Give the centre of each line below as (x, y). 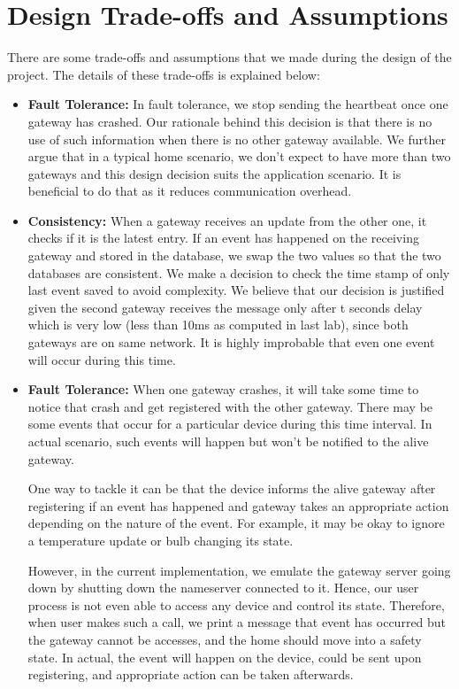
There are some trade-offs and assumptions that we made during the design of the (229, 57)
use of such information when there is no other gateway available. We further (237, 139)
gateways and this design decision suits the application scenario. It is (214, 173)
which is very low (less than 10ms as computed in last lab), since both (218, 325)
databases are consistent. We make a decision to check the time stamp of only (239, 272)
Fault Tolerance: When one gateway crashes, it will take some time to (223, 389)
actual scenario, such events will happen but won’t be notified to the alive (228, 441)
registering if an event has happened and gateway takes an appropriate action (238, 505)
